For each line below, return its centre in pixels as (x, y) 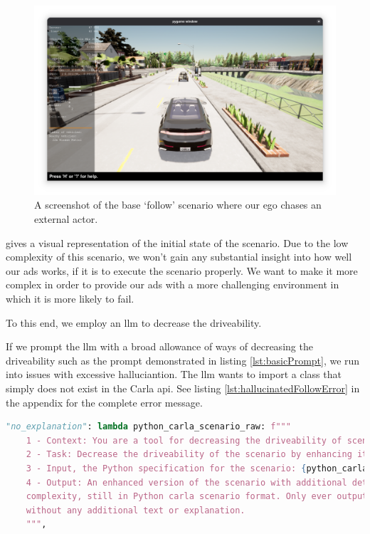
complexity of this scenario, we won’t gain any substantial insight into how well (179, 257)
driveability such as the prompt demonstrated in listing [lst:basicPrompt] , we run (183, 360)
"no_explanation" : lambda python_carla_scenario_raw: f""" (148, 427)
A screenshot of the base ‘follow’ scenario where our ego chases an (178, 205)
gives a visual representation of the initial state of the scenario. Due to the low (177, 242)
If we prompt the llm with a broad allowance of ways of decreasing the (159, 346)
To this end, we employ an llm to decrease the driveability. (134, 322)
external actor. (66, 219)
